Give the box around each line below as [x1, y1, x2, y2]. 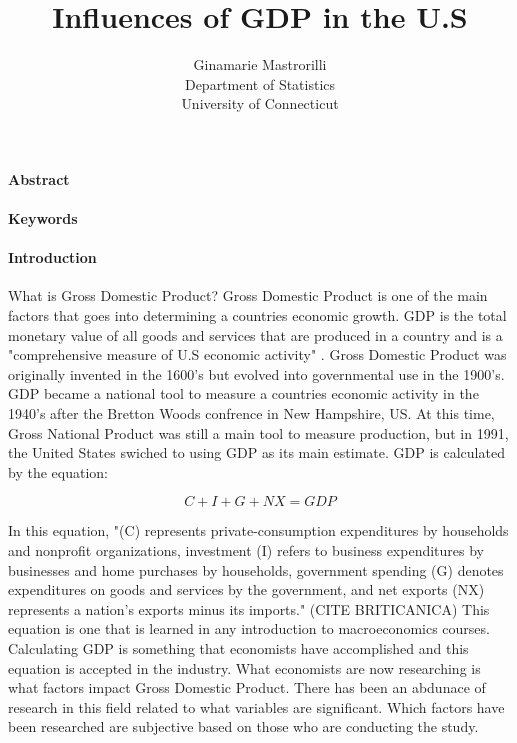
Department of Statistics [184, 73, 336, 94]
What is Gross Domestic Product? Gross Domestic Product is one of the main [8, 285, 488, 306]
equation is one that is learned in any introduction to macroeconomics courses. [8, 618, 490, 639]
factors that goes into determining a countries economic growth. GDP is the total [8, 305, 507, 326]
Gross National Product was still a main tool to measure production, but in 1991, [8, 422, 509, 443]
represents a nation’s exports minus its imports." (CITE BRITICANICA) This [8, 598, 490, 619]
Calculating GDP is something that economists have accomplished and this [8, 637, 469, 658]
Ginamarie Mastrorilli [193, 54, 327, 75]
